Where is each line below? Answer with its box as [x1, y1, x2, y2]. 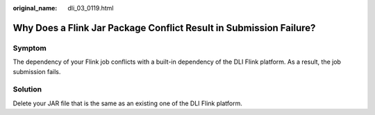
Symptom [12, 43, 47, 53]
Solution [12, 85, 42, 94]
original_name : [12, 4, 58, 12]
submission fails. [12, 67, 61, 76]
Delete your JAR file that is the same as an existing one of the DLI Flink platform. [12, 99, 242, 107]
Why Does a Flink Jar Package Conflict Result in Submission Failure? [12, 21, 316, 34]
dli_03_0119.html [67, 4, 114, 12]
